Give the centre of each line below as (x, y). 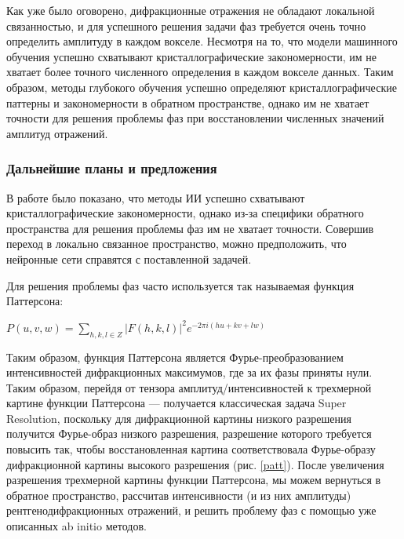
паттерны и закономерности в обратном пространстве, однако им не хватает (188, 102)
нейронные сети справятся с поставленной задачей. (129, 259)
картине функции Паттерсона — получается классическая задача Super (177, 403)
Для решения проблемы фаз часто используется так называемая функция (180, 285)
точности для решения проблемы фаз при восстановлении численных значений (195, 118)
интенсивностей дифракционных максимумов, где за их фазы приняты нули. (189, 372)
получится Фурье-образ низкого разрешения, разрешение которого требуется (189, 433)
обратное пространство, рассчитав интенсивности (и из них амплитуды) (179, 495)
